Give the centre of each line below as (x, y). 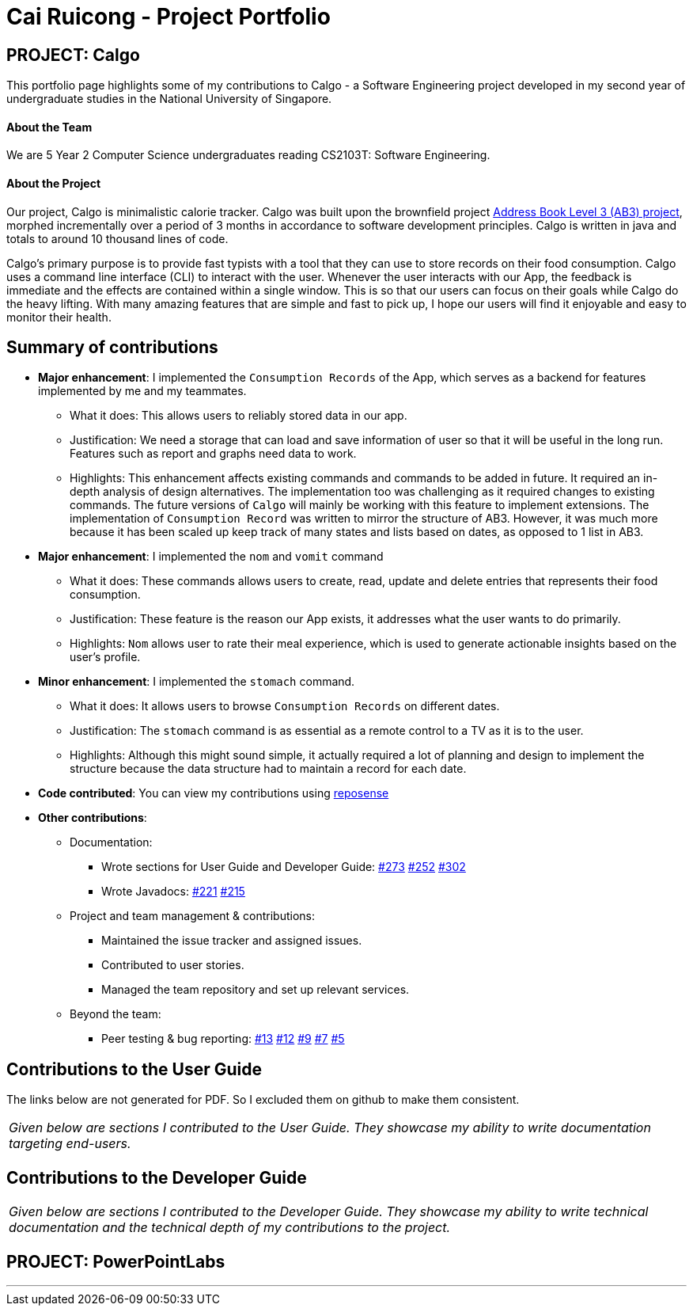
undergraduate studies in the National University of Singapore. (169, 99)
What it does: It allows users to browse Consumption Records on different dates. (285, 706)
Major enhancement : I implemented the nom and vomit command (211, 557)
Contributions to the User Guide (134, 1069)
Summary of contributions (112, 348)
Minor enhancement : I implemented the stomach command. (197, 682)
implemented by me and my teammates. (142, 391)
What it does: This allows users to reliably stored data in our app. (239, 416)
